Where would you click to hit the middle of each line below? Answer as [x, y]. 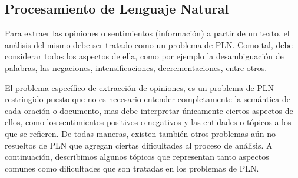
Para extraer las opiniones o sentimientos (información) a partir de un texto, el [147, 33]
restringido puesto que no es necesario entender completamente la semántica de [148, 99]
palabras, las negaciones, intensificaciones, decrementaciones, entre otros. [136, 67]
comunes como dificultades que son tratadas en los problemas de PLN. [132, 168]
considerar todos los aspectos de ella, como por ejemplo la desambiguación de [144, 56]
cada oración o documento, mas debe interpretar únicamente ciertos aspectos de [149, 110]
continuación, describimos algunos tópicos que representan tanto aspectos [137, 157]
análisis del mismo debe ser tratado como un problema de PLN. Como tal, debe [149, 44]
